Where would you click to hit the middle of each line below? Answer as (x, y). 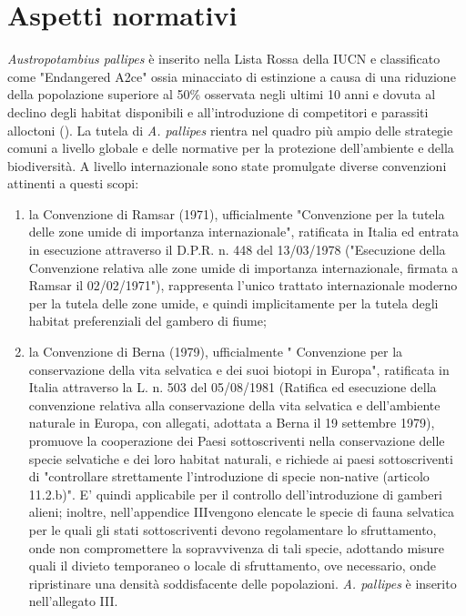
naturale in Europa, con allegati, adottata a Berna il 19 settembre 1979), (232, 423)
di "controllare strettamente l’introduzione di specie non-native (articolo (229, 476)
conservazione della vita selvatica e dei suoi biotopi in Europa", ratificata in (239, 369)
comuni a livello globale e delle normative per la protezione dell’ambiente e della (231, 148)
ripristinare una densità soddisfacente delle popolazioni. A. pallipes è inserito (243, 583)
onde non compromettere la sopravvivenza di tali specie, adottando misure (236, 547)
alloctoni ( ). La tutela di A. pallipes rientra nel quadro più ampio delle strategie (230, 130)
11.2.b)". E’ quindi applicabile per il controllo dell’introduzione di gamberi (235, 494)
